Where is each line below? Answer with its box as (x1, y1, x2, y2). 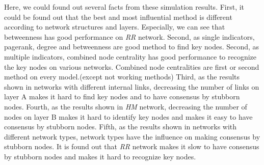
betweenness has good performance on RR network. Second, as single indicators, (4, 31, 255, 42)
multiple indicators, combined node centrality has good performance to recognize (4, 51, 257, 62)
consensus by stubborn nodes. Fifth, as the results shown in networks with (4, 121, 237, 132)
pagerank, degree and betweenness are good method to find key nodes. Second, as (4, 41, 259, 52)
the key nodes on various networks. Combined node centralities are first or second (4, 61, 259, 72)
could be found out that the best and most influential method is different (4, 11, 232, 22)
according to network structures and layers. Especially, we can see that (4, 21, 225, 32)
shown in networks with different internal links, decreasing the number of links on (4, 81, 259, 92)
